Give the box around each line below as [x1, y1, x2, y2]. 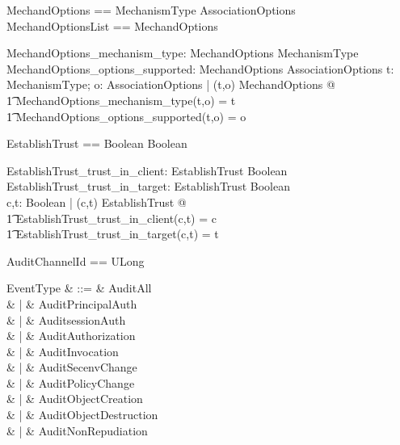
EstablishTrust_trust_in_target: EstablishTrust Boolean [6, 178, 290, 195]
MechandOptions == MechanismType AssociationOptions [6, 2, 296, 18]
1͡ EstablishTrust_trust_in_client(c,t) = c [6, 209, 217, 226]
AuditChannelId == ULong [6, 252, 145, 269]
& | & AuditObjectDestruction [6, 406, 158, 423]
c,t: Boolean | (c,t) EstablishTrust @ [6, 193, 187, 210]
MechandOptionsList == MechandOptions [6, 17, 218, 34]
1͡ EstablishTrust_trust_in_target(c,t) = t [6, 225, 219, 242]
